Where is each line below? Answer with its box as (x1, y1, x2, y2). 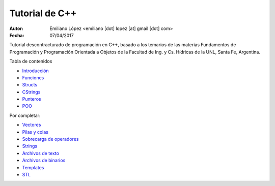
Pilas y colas (22, 129, 48, 135)
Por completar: (9, 112, 41, 118)
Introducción (22, 68, 49, 74)
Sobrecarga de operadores (22, 136, 79, 142)
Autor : (9, 25, 24, 32)
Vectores (22, 122, 41, 128)
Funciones (22, 74, 44, 81)
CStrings (22, 89, 41, 95)
